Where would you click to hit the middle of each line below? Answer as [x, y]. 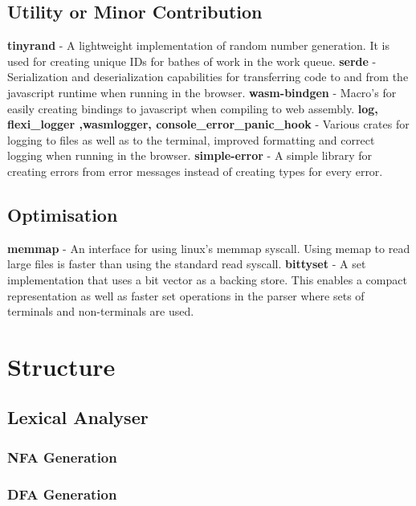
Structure [61, 366]
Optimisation [63, 214]
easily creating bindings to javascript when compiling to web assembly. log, [193, 108]
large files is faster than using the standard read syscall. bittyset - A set [187, 264]
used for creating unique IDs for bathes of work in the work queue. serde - [192, 61]
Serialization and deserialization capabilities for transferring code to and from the [208, 77]
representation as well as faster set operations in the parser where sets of [186, 295]
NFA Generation [62, 457]
